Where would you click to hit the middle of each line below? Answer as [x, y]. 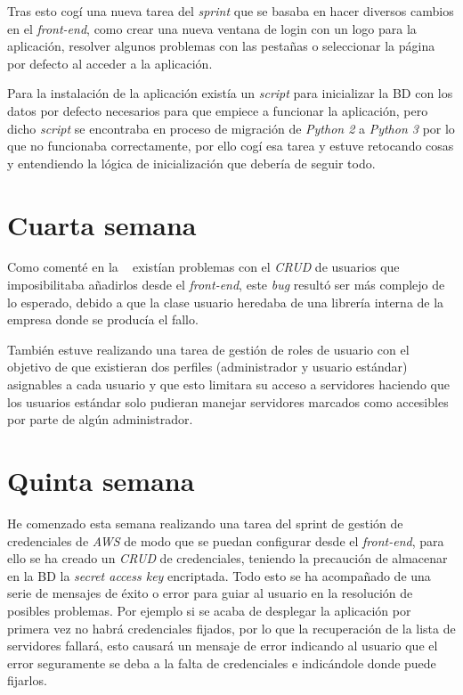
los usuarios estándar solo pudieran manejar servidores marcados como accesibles [228, 401]
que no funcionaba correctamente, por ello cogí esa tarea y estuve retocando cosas [231, 146]
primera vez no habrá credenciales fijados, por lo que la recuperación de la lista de [231, 628]
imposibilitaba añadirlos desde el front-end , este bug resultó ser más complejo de [226, 285]
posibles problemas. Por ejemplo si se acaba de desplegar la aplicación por [209, 610]
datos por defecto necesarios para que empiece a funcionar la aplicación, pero [218, 110]
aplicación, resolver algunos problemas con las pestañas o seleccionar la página [221, 46]
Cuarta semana [102, 224]
